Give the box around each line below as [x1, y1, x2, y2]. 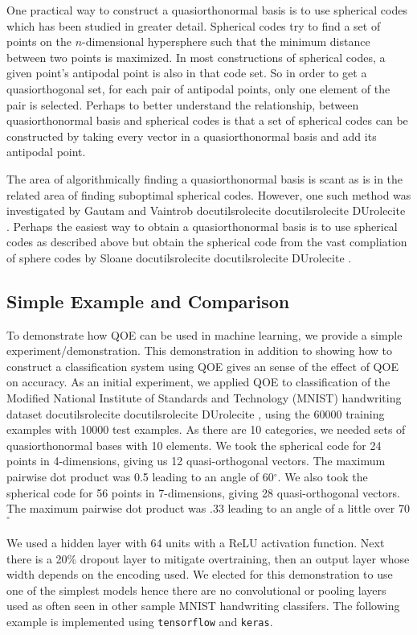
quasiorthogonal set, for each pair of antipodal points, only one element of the [6, 80, 390, 97]
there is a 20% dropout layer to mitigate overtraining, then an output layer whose [6, 550, 410, 567]
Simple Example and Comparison [6, 288, 290, 313]
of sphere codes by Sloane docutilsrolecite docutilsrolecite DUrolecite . [6, 249, 352, 266]
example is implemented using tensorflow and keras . [6, 612, 273, 629]
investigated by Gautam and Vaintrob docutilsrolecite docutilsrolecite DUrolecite [6, 202, 406, 219]
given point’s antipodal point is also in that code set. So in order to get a [6, 64, 367, 81]
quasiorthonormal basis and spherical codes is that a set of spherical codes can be [6, 112, 408, 129]
